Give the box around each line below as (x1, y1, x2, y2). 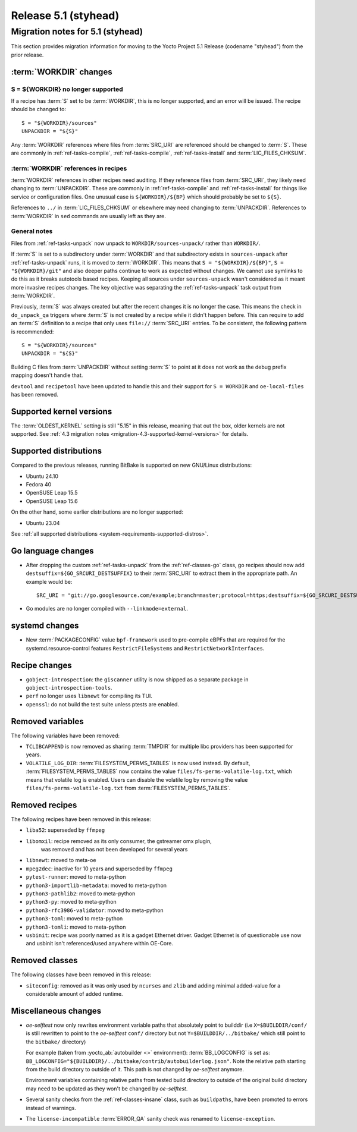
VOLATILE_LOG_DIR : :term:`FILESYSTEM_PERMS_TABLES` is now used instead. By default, (26, 759, 250, 766)
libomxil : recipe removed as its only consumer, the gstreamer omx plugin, (26, 837, 212, 844)
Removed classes (11, 955, 78, 966)
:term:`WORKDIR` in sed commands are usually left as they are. (11, 212, 167, 219)
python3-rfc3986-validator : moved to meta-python (26, 907, 164, 914)
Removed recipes (11, 800, 77, 810)
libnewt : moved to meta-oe (26, 857, 96, 864)
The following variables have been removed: (11, 732, 120, 739)
